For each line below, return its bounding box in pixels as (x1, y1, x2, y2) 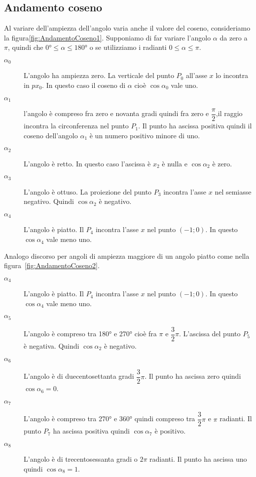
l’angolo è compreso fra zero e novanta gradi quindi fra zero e (24, 108, 209, 119)
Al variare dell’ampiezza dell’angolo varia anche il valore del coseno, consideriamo (4, 23, 251, 33)
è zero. (212, 158, 232, 168)
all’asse (185, 70, 207, 80)
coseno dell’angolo (24, 130, 78, 140)
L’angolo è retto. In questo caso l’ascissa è (24, 158, 151, 168)
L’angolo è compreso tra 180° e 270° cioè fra (24, 328, 157, 339)
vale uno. (171, 80, 198, 90)
